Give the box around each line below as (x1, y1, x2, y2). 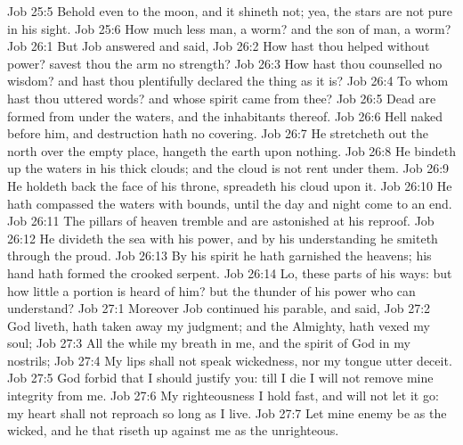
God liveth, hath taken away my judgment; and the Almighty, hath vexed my (7, 316, 430, 334)
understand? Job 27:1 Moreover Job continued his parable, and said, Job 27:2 (7, 299, 431, 317)
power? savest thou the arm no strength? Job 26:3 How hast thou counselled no (7, 54, 443, 72)
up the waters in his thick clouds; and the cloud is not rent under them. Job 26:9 (7, 159, 450, 177)
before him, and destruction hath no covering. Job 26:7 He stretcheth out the (7, 124, 429, 143)
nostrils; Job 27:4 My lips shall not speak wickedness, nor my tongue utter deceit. (7, 350, 452, 369)
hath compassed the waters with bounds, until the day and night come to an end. (7, 194, 452, 212)
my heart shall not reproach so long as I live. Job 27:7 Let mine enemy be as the (7, 403, 447, 422)
